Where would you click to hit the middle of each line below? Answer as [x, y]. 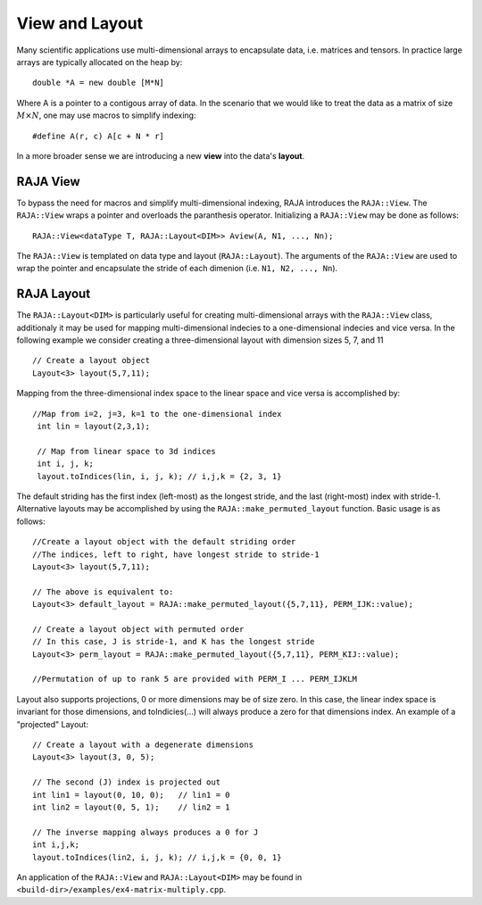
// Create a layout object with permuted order [138, 629]
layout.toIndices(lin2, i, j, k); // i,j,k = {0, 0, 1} [157, 857]
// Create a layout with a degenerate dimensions [143, 744]
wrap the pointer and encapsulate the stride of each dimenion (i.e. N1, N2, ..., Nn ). [177, 269]
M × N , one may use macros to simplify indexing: [106, 115]
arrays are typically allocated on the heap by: [100, 62]
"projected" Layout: [53, 724]
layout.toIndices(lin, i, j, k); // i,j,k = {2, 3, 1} [159, 476]
